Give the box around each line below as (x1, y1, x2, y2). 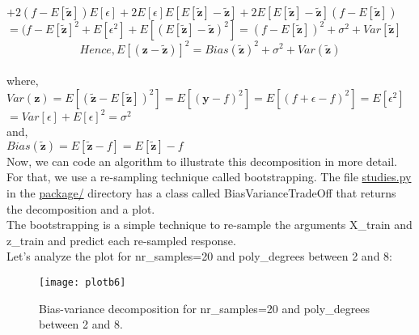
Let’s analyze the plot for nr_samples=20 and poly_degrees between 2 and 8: (6, 248, 392, 265)
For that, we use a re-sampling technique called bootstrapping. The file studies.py (6, 168, 412, 185)
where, (6, 72, 39, 89)
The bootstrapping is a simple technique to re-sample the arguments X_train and (6, 216, 413, 233)
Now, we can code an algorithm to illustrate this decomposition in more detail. (6, 152, 397, 169)
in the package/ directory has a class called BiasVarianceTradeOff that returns (6, 184, 396, 201)
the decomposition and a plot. (6, 200, 155, 217)
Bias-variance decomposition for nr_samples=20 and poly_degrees (39, 299, 370, 316)
